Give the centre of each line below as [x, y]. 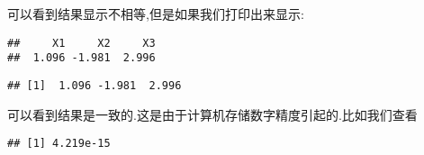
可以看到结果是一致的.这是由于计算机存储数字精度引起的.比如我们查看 [212, 114]
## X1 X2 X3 [81, 43]
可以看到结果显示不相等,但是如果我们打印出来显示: [156, 14]
